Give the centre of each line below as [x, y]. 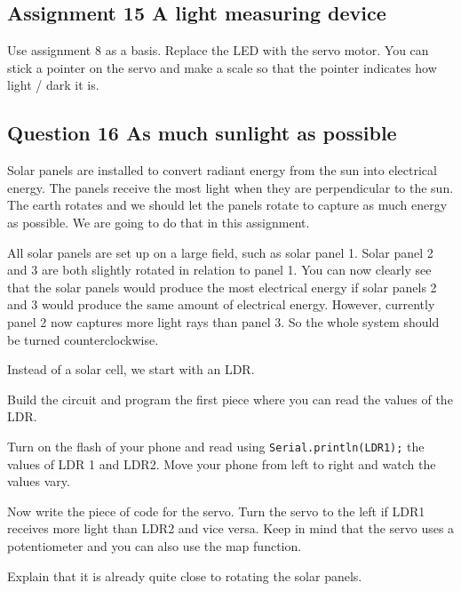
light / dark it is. [53, 85]
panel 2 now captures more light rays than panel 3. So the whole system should [223, 321]
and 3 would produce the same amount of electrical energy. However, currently [221, 304]
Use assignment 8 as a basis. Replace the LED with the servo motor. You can [218, 50]
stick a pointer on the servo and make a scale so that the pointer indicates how [222, 67]
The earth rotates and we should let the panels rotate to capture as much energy [227, 205]
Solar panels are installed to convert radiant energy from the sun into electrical [222, 170]
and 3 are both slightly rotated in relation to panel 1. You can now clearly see [219, 270]
